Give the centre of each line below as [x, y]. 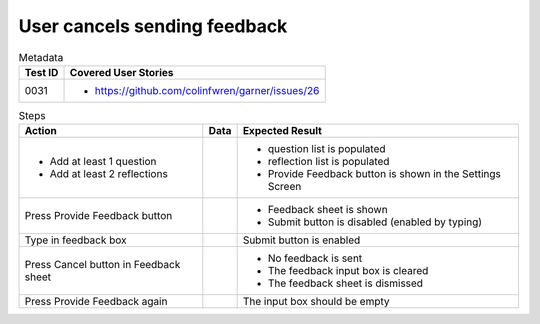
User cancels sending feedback [153, 26]
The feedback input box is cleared [348, 271]
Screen [284, 187]
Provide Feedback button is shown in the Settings [384, 174]
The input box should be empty [316, 302]
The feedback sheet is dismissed [345, 283]
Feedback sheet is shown [328, 210]
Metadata [41, 57]
